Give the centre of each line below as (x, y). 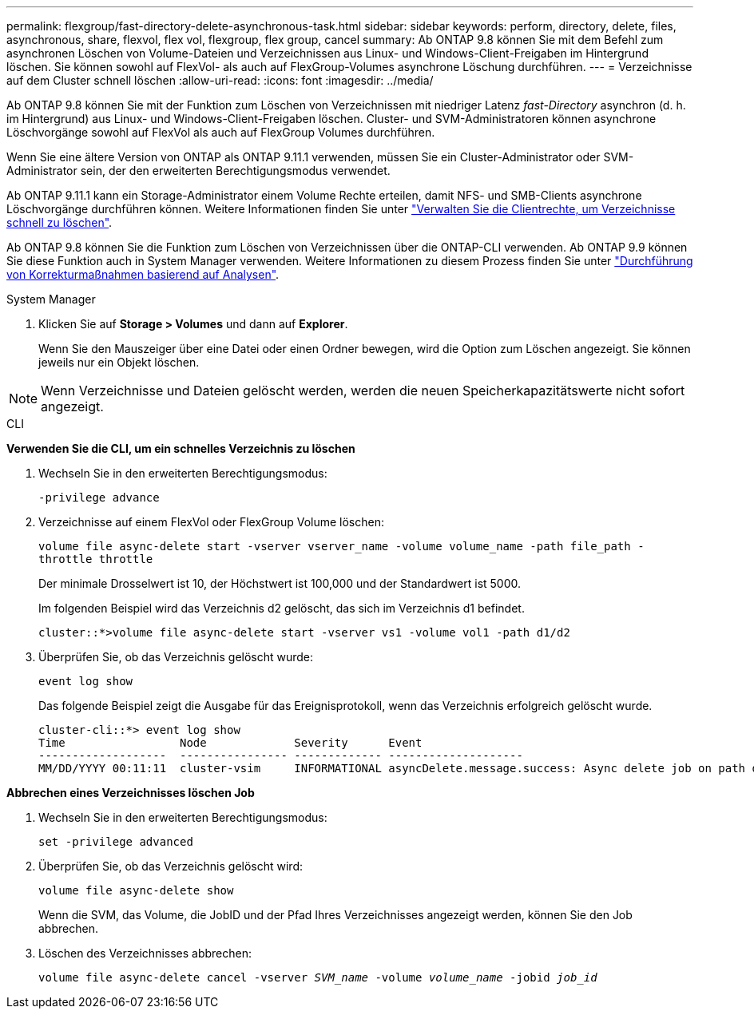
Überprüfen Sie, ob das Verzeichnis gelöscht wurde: (176, 657)
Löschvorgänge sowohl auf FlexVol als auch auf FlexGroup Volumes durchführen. (221, 132)
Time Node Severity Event (230, 743)
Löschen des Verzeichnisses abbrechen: (145, 953)
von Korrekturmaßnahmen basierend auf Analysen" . (143, 274)
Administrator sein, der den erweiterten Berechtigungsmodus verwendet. (198, 170)
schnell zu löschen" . (60, 222)
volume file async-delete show (136, 890)
